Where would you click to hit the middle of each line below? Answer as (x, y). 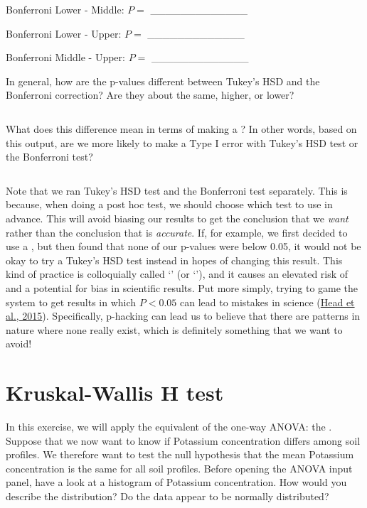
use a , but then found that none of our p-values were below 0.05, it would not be (183, 246)
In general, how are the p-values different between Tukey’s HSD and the (163, 81)
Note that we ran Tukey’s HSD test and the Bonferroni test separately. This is (177, 190)
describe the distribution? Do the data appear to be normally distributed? (167, 496)
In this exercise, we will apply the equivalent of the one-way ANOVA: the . (169, 426)
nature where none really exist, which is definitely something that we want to (174, 329)
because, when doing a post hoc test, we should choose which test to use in (169, 204)
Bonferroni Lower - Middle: (65, 9)
